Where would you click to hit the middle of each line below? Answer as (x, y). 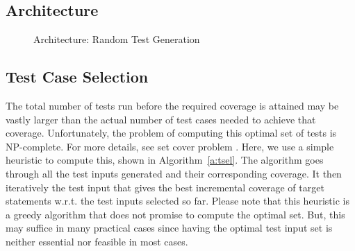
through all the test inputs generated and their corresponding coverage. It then (174, 173)
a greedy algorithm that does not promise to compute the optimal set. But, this (175, 214)
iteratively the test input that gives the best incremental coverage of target (165, 187)
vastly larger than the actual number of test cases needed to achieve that (161, 119)
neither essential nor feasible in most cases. (97, 241)
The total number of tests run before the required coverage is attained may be (172, 105)
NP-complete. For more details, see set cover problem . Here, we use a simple (170, 146)
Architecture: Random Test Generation (117, 39)
